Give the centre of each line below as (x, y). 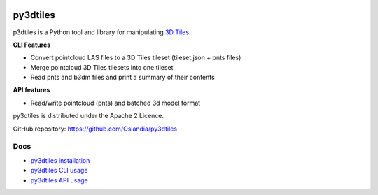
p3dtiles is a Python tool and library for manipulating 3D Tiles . (102, 32)
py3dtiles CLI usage (59, 171)
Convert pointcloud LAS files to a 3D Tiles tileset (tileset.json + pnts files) (136, 58)
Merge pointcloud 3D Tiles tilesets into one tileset (102, 67)
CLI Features (32, 45)
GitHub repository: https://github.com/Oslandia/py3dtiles (95, 129)
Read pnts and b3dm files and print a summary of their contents (122, 78)
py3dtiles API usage (59, 180)
